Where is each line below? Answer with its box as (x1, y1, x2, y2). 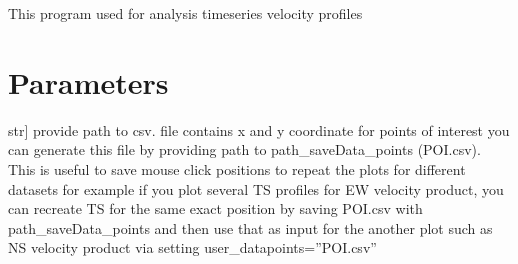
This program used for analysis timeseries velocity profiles (8, 3, 363, 23)
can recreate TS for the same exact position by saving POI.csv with (8, 198, 423, 219)
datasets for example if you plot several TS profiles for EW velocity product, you (8, 178, 504, 199)
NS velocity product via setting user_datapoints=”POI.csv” (8, 237, 377, 258)
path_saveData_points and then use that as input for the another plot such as (8, 217, 493, 238)
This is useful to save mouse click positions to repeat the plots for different (8, 158, 466, 179)
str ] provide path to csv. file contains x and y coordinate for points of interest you (8, 119, 510, 140)
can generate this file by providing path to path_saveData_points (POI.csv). (8, 139, 481, 160)
